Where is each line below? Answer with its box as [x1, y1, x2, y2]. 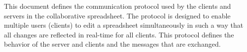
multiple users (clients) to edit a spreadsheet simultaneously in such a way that [4, 20, 244, 30]
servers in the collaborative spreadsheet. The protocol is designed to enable [4, 10, 231, 20]
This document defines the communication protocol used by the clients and [4, 1, 231, 11]
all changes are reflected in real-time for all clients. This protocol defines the [4, 29, 234, 39]
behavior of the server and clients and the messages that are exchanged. [4, 39, 221, 49]
